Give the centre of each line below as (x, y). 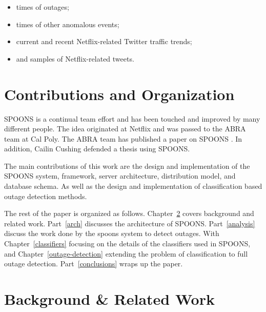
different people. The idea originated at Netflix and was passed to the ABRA (125, 129)
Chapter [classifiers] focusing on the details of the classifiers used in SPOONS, (127, 243)
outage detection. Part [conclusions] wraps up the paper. (94, 264)
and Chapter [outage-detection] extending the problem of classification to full (126, 253)
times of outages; (43, 7)
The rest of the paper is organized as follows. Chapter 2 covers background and (129, 213)
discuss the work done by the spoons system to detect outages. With (112, 233)
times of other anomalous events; (68, 24)
